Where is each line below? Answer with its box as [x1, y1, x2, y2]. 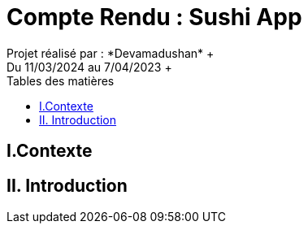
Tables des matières [7, 73, 115, 88]
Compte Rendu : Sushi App [7, 3, 302, 31]
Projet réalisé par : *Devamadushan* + [7, 46, 215, 60]
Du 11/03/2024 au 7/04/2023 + [7, 59, 172, 74]
